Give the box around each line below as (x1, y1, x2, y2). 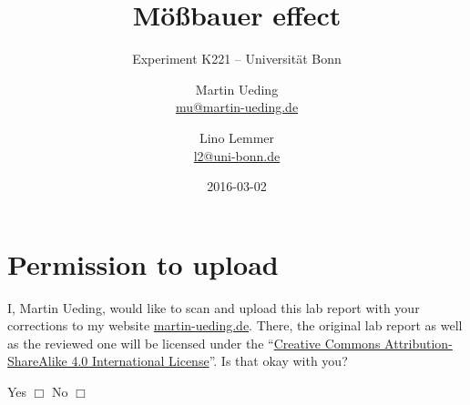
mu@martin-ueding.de (175, 97, 299, 116)
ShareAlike (7, 351, 67, 370)
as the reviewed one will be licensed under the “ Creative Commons (7, 333, 381, 352)
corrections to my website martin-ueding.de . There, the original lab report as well (7, 316, 463, 335)
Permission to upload (7, 245, 279, 282)
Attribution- (384, 333, 453, 352)
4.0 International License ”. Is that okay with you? (71, 351, 348, 370)
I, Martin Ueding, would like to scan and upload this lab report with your (7, 298, 420, 317)
